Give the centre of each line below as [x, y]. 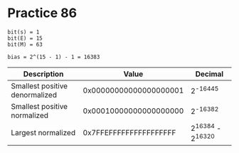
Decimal [209, 74]
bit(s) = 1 [23, 32]
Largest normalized [43, 133]
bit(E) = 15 [25, 38]
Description [43, 74]
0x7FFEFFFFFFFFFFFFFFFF [129, 133]
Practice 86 [42, 13]
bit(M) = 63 [25, 44]
